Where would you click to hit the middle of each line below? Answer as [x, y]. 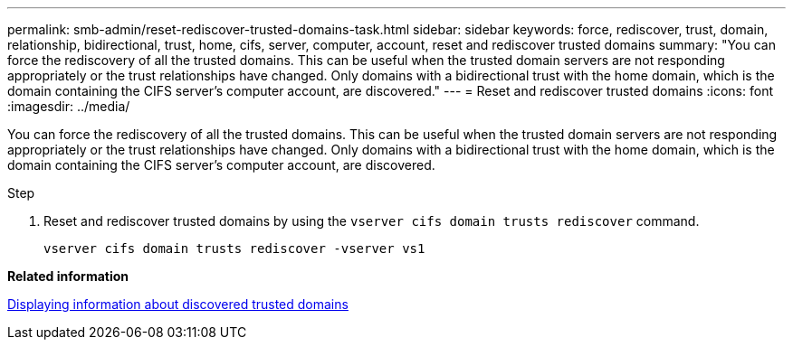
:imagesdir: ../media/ [69, 106]
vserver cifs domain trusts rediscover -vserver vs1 [234, 249]
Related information [68, 276]
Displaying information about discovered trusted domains [178, 304]
